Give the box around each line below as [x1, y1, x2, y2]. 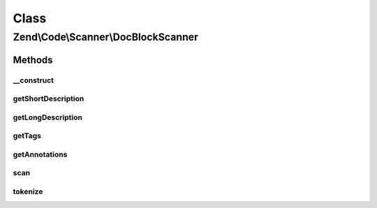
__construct [13, 75, 54, 85]
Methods [13, 54, 53, 66]
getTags [13, 131, 42, 141]
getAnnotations [13, 149, 68, 159]
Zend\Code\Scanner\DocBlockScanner [13, 31, 199, 43]
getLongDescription [13, 112, 83, 122]
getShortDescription [13, 94, 84, 104]
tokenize [13, 186, 43, 196]
